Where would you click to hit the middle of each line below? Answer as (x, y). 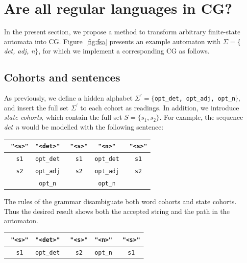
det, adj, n (20, 51)
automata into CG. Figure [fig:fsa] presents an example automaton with (112, 41)
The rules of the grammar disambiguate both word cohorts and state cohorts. (120, 201)
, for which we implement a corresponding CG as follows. (124, 51)
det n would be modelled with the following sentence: (84, 126)
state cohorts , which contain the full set (63, 117)
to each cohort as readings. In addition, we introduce (160, 107)
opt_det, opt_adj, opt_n (195, 99)
